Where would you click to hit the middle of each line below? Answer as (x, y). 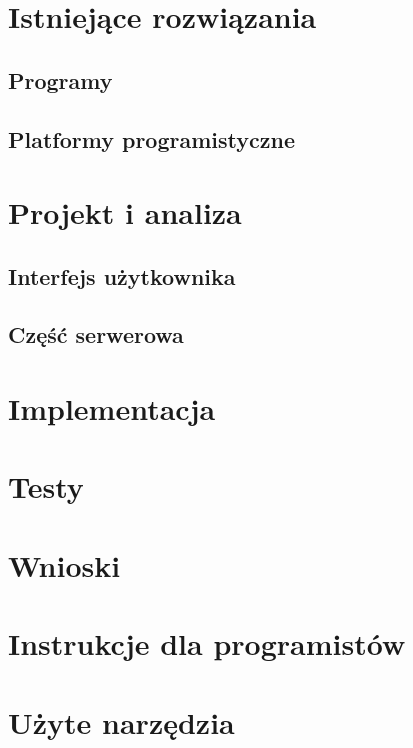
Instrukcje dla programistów (207, 643)
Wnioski (64, 564)
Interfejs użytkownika (122, 275)
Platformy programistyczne (151, 138)
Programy (60, 79)
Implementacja (112, 408)
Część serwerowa (96, 334)
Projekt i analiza (125, 212)
